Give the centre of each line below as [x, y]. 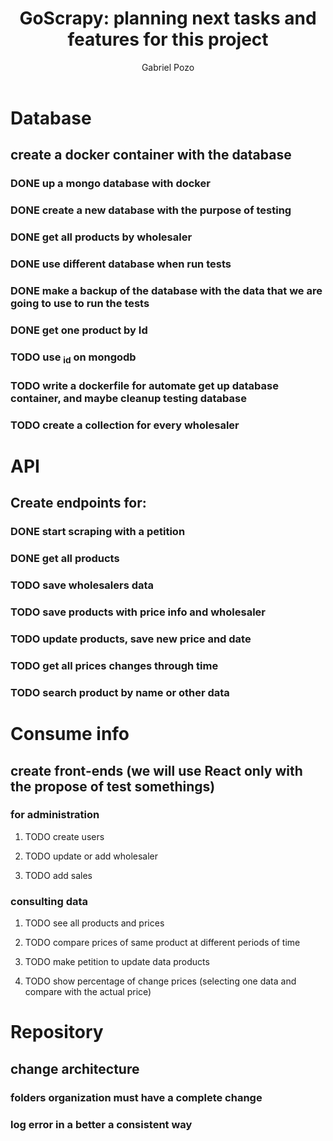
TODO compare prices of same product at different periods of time [162, 943]
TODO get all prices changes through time [114, 665]
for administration [55, 815]
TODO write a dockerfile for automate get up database [144, 385]
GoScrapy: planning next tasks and [168, 18]
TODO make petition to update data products [117, 962]
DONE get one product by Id [79, 330]
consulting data [49, 901]
